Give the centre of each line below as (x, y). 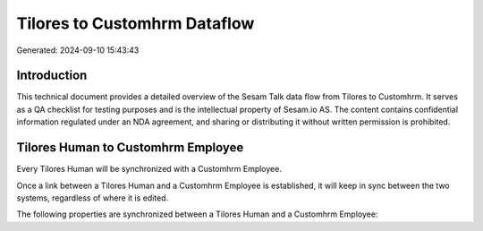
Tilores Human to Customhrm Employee (130, 148)
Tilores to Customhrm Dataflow (136, 23)
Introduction (52, 76)
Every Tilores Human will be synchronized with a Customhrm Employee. (149, 169)
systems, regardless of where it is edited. (93, 198)
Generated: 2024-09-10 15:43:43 (78, 50)
